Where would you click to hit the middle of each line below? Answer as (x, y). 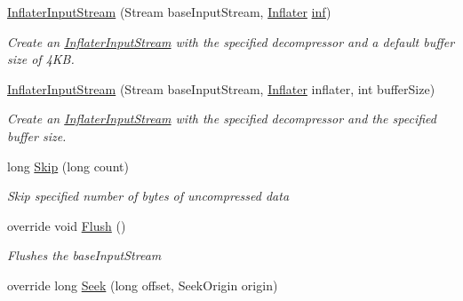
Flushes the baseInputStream (84, 255)
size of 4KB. (41, 59)
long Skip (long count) (68, 166)
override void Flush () (67, 225)
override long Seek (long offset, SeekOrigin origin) (143, 285)
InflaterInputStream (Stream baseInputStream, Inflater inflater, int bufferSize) (221, 88)
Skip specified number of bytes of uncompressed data (148, 196)
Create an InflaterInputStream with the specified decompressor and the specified (222, 119)
